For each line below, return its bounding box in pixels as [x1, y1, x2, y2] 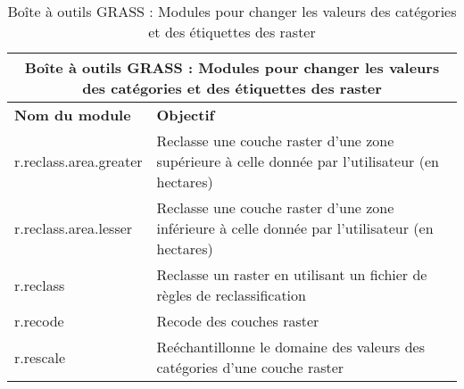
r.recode [14, 310, 64, 331]
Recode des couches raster [156, 310, 319, 331]
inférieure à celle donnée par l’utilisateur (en [156, 218, 434, 238]
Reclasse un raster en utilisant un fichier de [156, 264, 427, 285]
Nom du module [14, 104, 131, 125]
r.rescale [14, 346, 66, 368]
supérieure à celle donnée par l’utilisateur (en [156, 151, 439, 171]
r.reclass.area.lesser [14, 218, 133, 238]
